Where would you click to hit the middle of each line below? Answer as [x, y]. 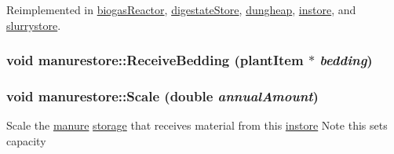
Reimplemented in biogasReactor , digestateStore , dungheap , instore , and [181, 9]
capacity [26, 140]
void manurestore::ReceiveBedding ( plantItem [155, 60]
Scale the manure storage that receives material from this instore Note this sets [197, 125]
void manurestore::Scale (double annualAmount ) [162, 95]
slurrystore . [34, 25]
